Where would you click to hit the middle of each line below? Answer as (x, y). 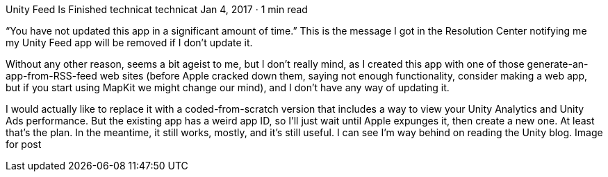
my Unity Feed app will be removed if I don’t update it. (129, 43)
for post (24, 144)
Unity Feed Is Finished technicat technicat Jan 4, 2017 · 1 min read (157, 9)
